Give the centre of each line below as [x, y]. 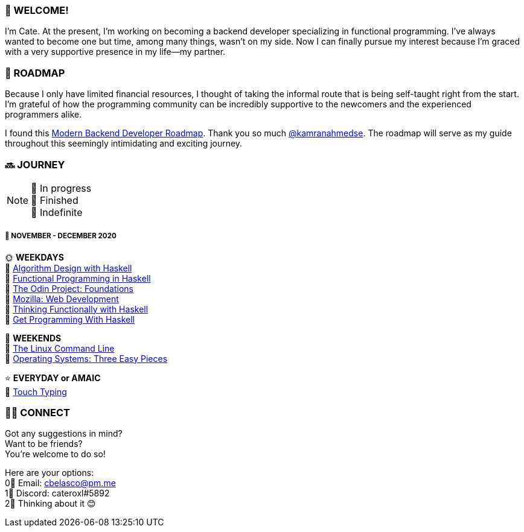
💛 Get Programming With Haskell [70, 319]
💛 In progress [61, 188]
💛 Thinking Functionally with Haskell [77, 309]
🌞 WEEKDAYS [34, 257]
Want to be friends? [44, 444]
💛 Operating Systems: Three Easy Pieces [86, 358]
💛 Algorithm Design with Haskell [69, 268]
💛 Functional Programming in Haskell [78, 278]
